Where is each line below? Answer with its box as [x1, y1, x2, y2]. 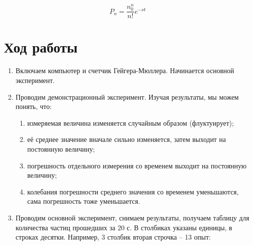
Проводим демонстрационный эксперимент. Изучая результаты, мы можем [15, 91, 239, 102]
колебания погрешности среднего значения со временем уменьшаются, [27, 186, 239, 196]
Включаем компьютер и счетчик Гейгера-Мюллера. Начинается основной [15, 65, 234, 76]
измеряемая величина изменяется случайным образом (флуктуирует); [27, 117, 234, 128]
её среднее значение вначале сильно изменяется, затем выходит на [27, 134, 226, 144]
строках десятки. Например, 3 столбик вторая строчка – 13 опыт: [15, 232, 211, 242]
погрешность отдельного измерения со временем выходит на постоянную [27, 160, 247, 170]
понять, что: [15, 101, 52, 111]
